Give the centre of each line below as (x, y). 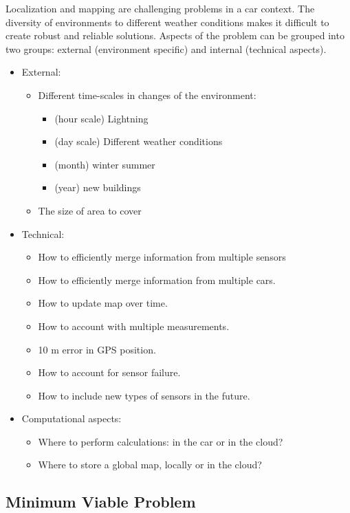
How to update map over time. (103, 303)
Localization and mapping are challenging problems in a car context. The (160, 8)
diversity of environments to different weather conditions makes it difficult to (167, 22)
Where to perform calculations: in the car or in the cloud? (161, 441)
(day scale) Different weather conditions (139, 141)
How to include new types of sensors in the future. (144, 395)
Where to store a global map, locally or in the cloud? (150, 465)
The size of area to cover (90, 210)
